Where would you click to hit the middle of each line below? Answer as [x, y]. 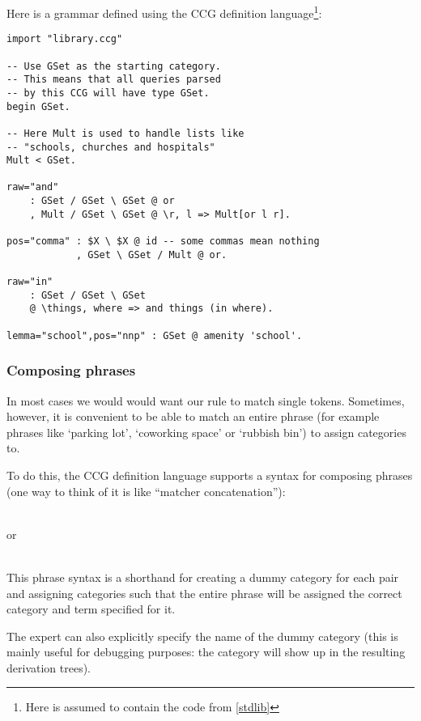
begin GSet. [38, 106]
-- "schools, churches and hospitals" [111, 147]
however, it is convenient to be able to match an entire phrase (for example [193, 416]
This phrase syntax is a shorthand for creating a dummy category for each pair [203, 577]
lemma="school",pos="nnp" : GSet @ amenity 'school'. [155, 335]
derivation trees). [49, 667]
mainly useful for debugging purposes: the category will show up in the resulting [206, 652]
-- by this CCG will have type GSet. [108, 93]
